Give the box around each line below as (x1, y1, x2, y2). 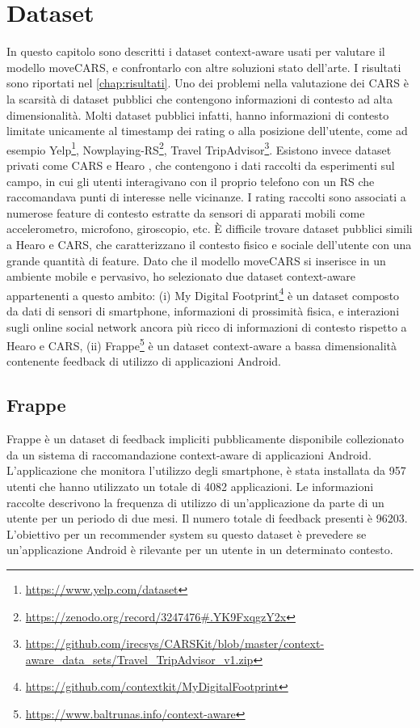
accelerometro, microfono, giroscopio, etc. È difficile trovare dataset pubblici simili (6, 220, 413, 237)
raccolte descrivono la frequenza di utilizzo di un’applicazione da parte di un (6, 493, 384, 510)
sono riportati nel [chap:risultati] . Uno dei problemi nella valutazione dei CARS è (6, 74, 409, 91)
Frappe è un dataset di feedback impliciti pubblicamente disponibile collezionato (6, 430, 404, 447)
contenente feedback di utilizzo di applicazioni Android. (6, 353, 281, 370)
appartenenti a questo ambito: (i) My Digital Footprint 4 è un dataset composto (6, 284, 400, 303)
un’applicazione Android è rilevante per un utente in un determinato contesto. (6, 541, 393, 558)
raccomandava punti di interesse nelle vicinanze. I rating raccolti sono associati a (6, 188, 406, 205)
